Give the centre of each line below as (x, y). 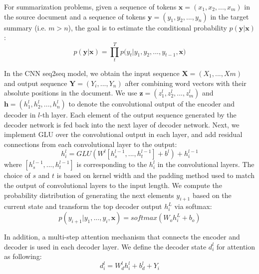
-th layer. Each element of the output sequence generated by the (138, 115)
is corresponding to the (112, 164)
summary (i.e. (25, 27)
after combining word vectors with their (186, 83)
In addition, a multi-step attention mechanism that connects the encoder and (122, 237)
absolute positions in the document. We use (71, 93)
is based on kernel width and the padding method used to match (155, 175)
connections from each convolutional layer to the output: (91, 144)
